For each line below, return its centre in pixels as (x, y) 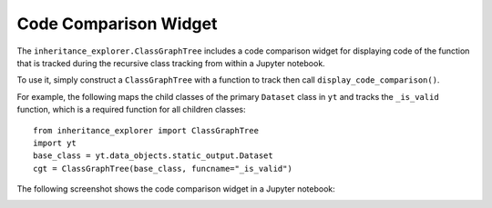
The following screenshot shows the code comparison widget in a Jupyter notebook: (176, 189)
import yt (55, 143)
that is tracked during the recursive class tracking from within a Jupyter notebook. (171, 63)
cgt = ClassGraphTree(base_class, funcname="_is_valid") (163, 168)
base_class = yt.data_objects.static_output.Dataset (153, 156)
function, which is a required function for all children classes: (131, 110)
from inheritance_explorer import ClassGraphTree (146, 130)
